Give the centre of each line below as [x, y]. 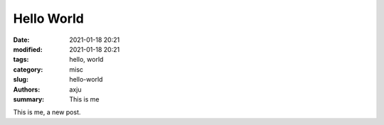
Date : [21, 40]
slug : [21, 80]
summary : [29, 99]
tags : [21, 60]
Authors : [27, 89]
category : [28, 69]
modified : [28, 49]
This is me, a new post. [47, 112]
